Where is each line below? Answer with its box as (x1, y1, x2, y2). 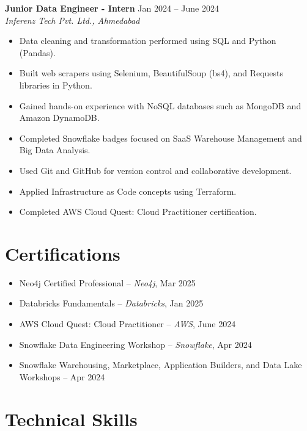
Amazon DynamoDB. (19, 111, 100, 124)
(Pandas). (19, 46, 56, 59)
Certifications (5, 241, 120, 266)
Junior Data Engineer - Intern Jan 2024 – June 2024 (5, 2, 219, 14)
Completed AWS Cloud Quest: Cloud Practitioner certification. (19, 205, 257, 218)
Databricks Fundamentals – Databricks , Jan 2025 (19, 297, 204, 310)
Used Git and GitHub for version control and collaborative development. (19, 164, 292, 176)
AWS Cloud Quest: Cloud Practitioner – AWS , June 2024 (19, 317, 236, 330)
